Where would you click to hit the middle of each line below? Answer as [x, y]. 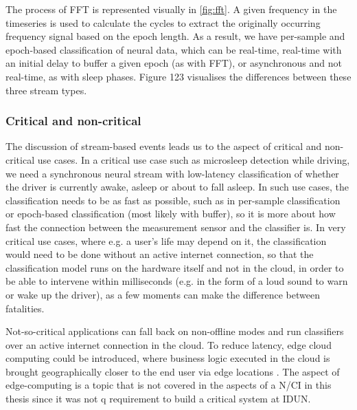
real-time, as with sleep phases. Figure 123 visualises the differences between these [178, 76]
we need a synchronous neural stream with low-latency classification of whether [172, 173]
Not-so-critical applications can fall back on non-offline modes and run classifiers [175, 331]
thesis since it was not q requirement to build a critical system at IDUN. [158, 399]
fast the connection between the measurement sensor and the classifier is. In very [176, 227]
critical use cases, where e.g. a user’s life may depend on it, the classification [166, 240]
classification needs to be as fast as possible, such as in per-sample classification [173, 200]
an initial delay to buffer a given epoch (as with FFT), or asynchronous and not [174, 63]
